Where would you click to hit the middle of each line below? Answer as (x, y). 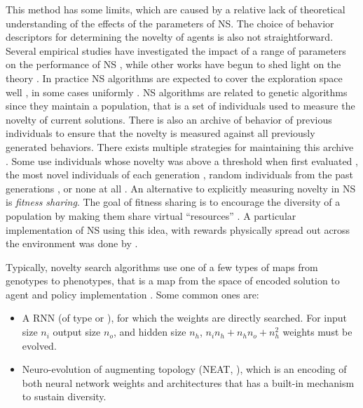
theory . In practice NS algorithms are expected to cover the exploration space (174, 78)
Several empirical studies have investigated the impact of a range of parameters (176, 50)
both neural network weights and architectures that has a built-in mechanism (188, 382)
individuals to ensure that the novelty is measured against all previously (160, 133)
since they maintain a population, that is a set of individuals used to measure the (180, 106)
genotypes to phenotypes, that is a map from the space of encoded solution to (173, 281)
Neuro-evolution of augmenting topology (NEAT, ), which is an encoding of (184, 369)
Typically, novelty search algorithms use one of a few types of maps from (162, 266)
